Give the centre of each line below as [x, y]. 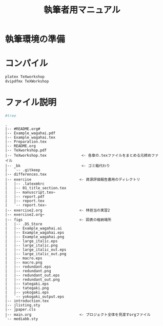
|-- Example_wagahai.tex [30, 137]
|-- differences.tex [26, 174]
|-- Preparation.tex [26, 142]
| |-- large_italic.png [31, 245]
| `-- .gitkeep [23, 170]
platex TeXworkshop [25, 77]
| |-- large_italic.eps [31, 241]
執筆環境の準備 [35, 39]
